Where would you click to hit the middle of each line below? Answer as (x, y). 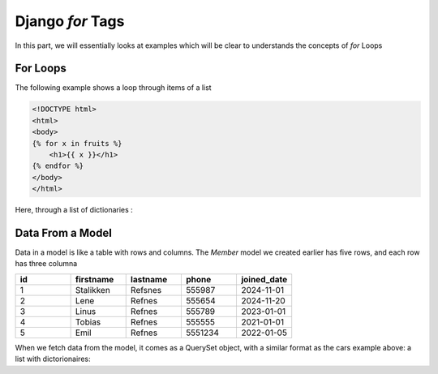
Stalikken (93, 290)
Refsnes (146, 290)
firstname (94, 279)
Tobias (88, 322)
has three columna (46, 264)
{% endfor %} (58, 166)
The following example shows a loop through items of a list (113, 88)
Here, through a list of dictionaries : (74, 210)
